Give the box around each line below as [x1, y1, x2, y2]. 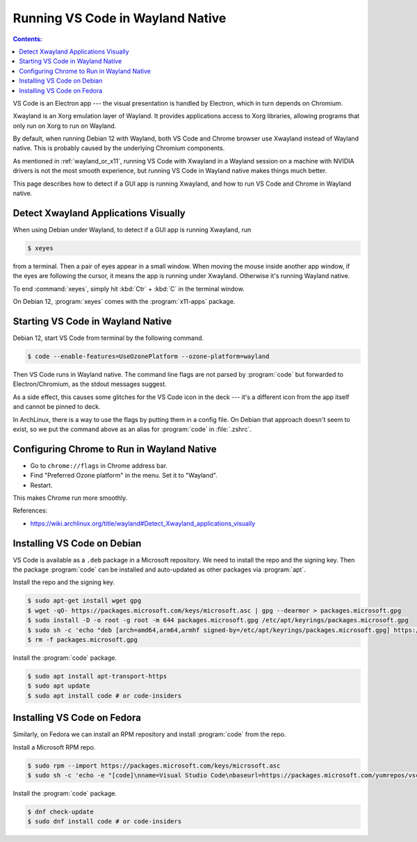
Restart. [30, 480, 53, 489]
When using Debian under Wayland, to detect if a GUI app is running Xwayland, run [13, 225, 252, 234]
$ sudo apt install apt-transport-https [27, 672, 167, 680]
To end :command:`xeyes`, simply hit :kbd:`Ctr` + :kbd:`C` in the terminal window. [13, 284, 245, 293]
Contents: [13, 35, 43, 43]
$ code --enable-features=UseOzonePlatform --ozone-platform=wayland [27, 352, 270, 360]
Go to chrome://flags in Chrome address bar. [30, 461, 168, 469]
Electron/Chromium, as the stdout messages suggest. [13, 380, 167, 389]
